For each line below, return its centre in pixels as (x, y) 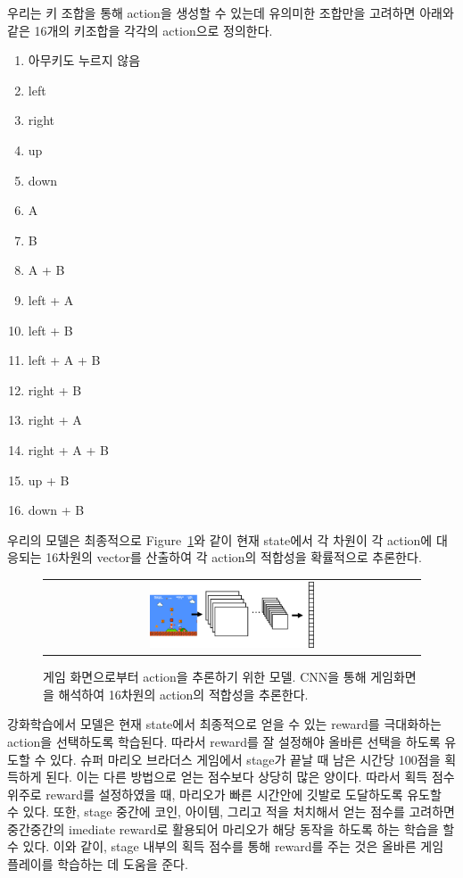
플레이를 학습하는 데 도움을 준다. (98, 864)
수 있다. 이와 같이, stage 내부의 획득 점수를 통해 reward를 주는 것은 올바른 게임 (226, 846)
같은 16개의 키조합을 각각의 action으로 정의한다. (140, 30)
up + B (49, 480)
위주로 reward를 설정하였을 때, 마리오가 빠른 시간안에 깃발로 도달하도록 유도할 (224, 794)
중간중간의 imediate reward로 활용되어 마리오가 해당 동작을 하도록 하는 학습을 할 (231, 828)
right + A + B (68, 449)
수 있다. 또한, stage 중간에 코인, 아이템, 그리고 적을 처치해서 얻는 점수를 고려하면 (231, 812)
